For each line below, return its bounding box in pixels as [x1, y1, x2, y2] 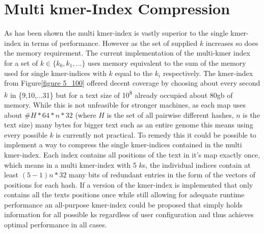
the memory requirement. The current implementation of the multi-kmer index [4, 47, 250, 58]
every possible [4, 129, 47, 140]
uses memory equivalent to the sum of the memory [88, 57, 246, 68]
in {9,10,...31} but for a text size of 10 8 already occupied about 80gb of [10, 88, 233, 100]
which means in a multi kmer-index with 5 [4, 159, 137, 170]
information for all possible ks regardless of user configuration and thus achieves [4, 209, 254, 220]
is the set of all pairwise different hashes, [107, 109, 234, 120]
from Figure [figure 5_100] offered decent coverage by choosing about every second [4, 77, 260, 88]
